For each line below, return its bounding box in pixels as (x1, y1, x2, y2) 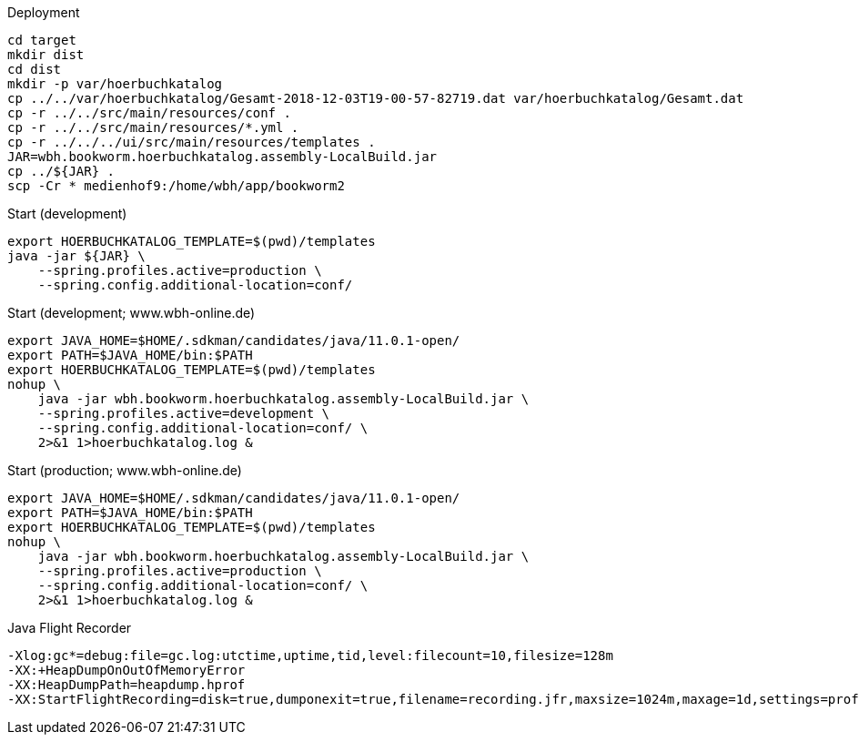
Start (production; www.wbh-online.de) (7, 462, 242, 478)
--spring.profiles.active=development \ (37, 406, 330, 421)
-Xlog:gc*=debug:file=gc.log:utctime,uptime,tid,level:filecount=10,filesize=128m (7, 648, 613, 663)
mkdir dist (7, 47, 85, 62)
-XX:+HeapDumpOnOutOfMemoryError (7, 663, 246, 677)
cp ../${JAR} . (7, 164, 116, 178)
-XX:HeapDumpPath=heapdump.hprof (7, 677, 246, 692)
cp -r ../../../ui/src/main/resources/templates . (7, 135, 376, 149)
